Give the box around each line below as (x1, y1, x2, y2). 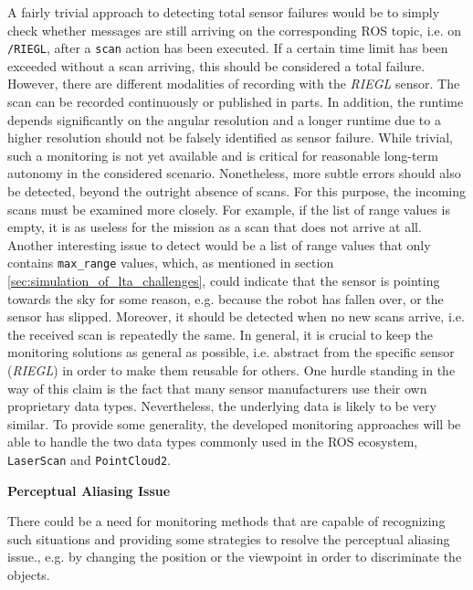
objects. (7, 565, 50, 584)
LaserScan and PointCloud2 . (7, 449, 171, 469)
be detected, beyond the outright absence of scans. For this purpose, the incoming (7, 182, 466, 200)
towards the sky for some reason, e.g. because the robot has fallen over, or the (7, 289, 444, 308)
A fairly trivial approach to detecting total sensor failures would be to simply (7, 3, 440, 21)
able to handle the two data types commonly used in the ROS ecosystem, (7, 432, 418, 451)
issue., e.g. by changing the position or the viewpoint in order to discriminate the (7, 547, 462, 566)
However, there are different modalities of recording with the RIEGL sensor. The (7, 74, 460, 93)
